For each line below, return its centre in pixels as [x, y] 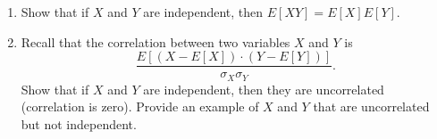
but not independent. [79, 123]
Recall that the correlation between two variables [155, 41]
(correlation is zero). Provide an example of [140, 106]
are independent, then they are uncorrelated [264, 89]
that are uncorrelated [371, 106]
